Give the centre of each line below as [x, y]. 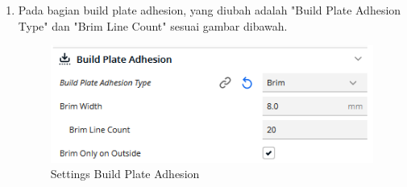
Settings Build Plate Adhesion [125, 174]
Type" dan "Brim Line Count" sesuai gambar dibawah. [153, 25]
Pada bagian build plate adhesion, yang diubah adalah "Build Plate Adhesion [210, 10]
